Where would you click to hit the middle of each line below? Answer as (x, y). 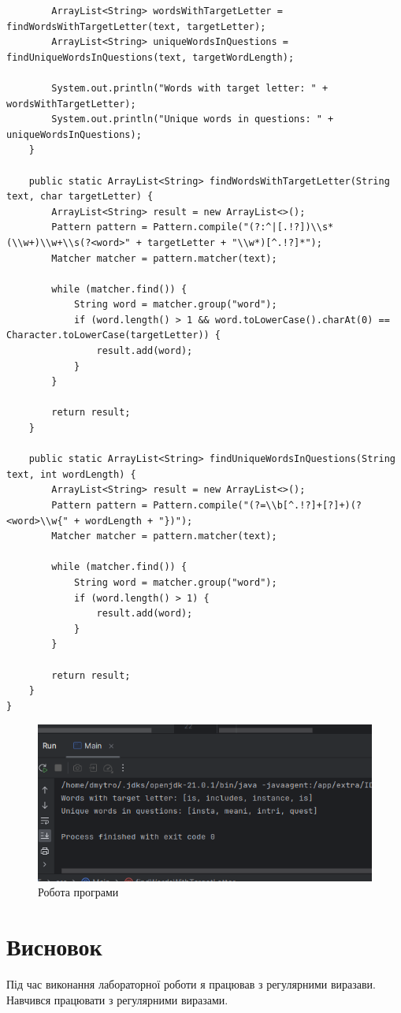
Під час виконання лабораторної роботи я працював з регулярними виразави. (191, 983)
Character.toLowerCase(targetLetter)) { (114, 335)
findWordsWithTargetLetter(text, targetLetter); (136, 26)
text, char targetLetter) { (80, 197)
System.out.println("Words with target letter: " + (190, 88)
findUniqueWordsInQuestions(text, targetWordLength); (150, 57)
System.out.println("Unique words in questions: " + (193, 119)
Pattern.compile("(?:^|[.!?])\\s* (243, 227)
